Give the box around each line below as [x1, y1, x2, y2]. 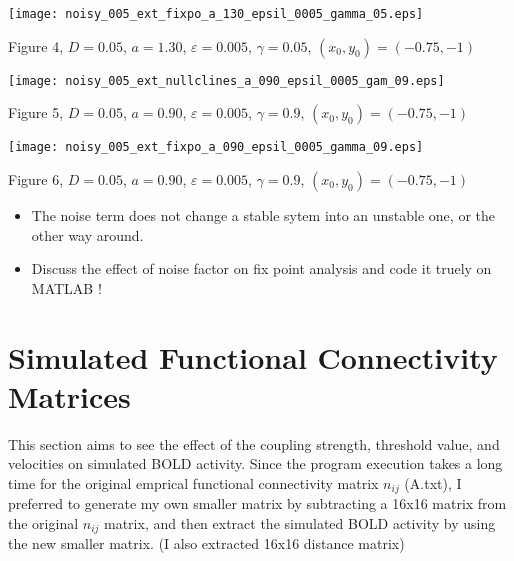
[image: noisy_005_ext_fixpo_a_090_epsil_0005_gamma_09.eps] [8, 140, 424, 155]
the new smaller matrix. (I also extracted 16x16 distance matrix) [8, 533, 405, 554]
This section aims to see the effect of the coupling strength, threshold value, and [8, 433, 500, 454]
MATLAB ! [31, 277, 102, 298]
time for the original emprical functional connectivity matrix [8, 472, 379, 493]
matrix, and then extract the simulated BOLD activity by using [104, 512, 496, 533]
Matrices [8, 375, 131, 416]
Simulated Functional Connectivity [8, 336, 498, 377]
